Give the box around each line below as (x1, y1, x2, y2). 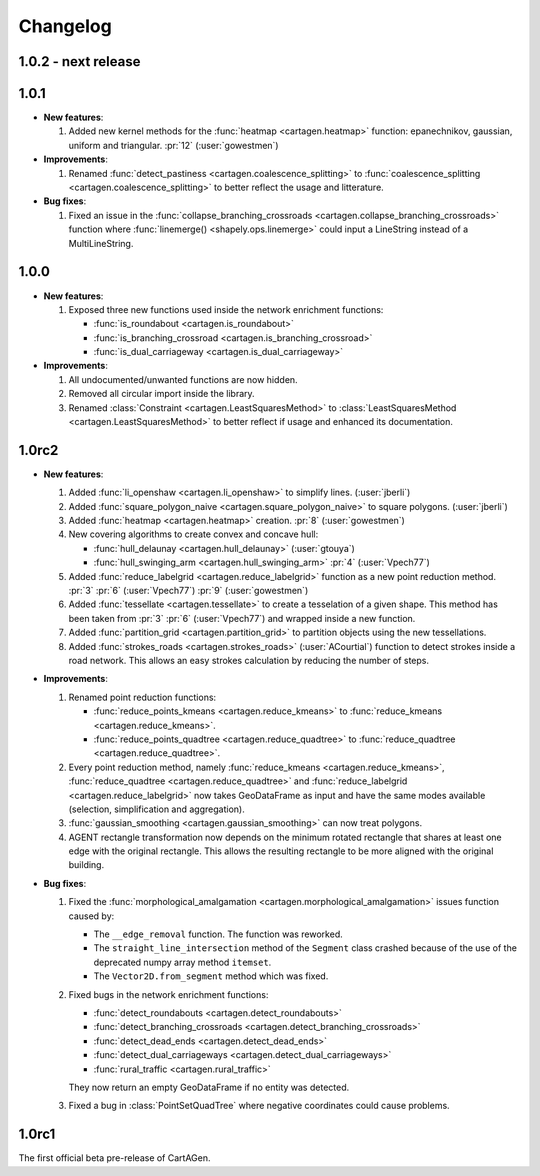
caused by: (68, 910, 115, 922)
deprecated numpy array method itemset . (93, 956, 272, 968)
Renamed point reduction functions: (68, 691, 217, 703)
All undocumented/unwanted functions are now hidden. (68, 373, 299, 385)
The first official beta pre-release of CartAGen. (18, 1152, 211, 1164)
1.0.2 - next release (18, 53, 141, 70)
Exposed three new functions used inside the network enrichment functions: (68, 303, 384, 315)
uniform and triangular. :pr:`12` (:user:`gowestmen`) (68, 139, 279, 151)
